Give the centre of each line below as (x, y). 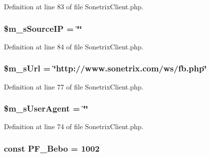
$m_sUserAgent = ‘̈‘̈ (46, 108)
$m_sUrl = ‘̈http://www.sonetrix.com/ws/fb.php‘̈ (105, 68)
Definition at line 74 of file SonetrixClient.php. (74, 126)
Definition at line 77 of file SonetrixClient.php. (74, 86)
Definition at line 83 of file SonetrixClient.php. (74, 6)
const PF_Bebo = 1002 (52, 148)
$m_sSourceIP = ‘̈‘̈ (43, 28)
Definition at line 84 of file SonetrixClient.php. (74, 46)
